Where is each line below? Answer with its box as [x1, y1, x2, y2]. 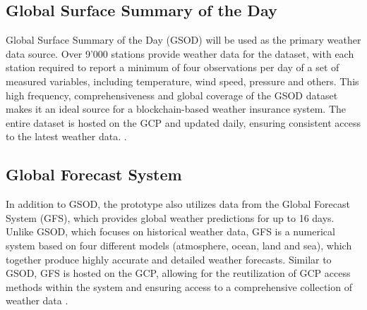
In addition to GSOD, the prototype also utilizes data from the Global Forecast [6, 197, 350, 211]
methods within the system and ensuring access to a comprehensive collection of [6, 279, 352, 294]
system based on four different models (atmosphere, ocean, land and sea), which [6, 237, 352, 252]
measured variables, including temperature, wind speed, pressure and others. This [6, 73, 359, 88]
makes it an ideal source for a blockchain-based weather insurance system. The [6, 101, 347, 116]
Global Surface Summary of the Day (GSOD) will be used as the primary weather [6, 32, 361, 47]
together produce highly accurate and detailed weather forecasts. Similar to [6, 252, 332, 266]
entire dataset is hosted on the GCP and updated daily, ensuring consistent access [6, 115, 361, 130]
